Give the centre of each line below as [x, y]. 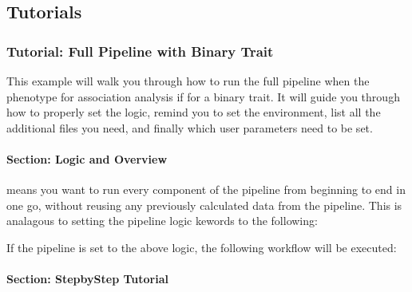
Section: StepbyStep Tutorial [87, 279]
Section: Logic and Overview [87, 158]
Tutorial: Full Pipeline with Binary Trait [140, 51]
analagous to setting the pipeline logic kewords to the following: [162, 221]
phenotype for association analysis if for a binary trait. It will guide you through [203, 96]
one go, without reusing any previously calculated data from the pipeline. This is [204, 205]
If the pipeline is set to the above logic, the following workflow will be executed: [202, 247]
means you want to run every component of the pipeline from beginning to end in [206, 189]
